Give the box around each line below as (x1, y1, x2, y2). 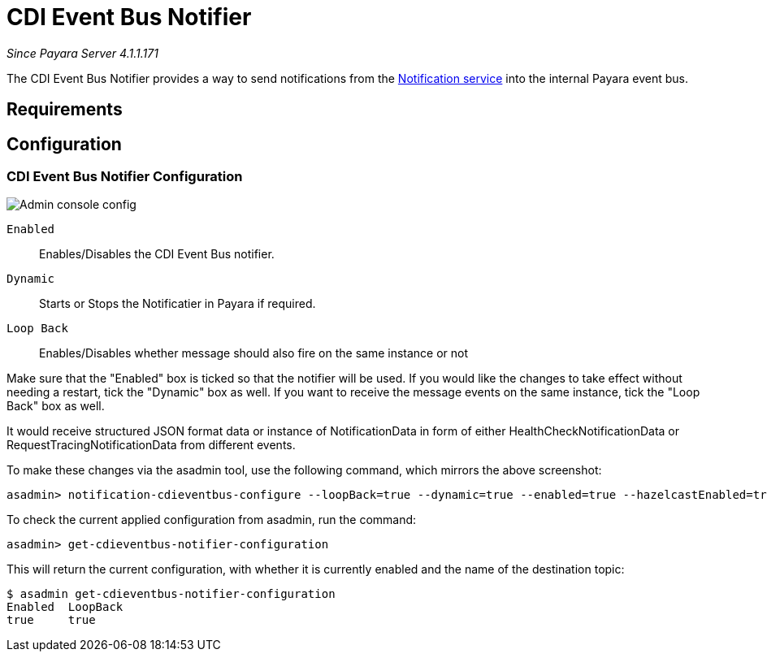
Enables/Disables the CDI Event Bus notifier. (39, 247, 275, 262)
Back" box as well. (6, 399, 105, 413)
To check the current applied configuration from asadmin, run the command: (6, 513, 417, 527)
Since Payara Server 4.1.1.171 (6, 45, 158, 60)
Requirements (6, 99, 123, 120)
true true (6, 613, 96, 627)
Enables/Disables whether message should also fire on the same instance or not (39, 346, 469, 361)
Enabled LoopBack (6, 600, 123, 614)
